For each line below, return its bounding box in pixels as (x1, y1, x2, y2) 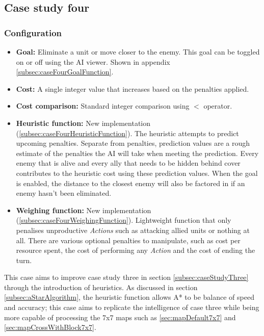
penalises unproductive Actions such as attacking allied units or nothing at (16, 224, 250, 235)
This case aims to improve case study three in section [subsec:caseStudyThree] (4, 272, 249, 282)
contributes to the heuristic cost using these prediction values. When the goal (16, 167, 258, 178)
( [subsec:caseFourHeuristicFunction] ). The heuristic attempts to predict (16, 127, 239, 138)
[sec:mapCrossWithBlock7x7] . (4, 322, 96, 332)
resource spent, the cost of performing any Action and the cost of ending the (16, 245, 255, 255)
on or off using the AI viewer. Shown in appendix (16, 56, 170, 67)
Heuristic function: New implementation (16, 117, 151, 128)
